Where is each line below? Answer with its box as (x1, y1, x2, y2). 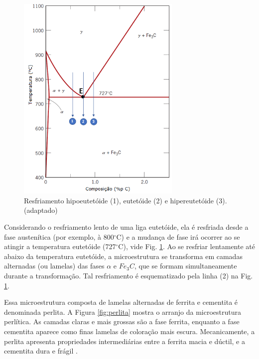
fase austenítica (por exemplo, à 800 (4, 231, 114, 242)
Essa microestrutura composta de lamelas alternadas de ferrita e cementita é (4, 297, 238, 307)
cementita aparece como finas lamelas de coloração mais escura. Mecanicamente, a (4, 326, 255, 337)
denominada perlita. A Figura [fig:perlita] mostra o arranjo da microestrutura (4, 306, 242, 317)
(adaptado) (24, 205, 58, 215)
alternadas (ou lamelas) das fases (4, 261, 105, 271)
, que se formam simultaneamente (134, 261, 237, 271)
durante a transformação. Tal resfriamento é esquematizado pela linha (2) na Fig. (4, 270, 253, 281)
